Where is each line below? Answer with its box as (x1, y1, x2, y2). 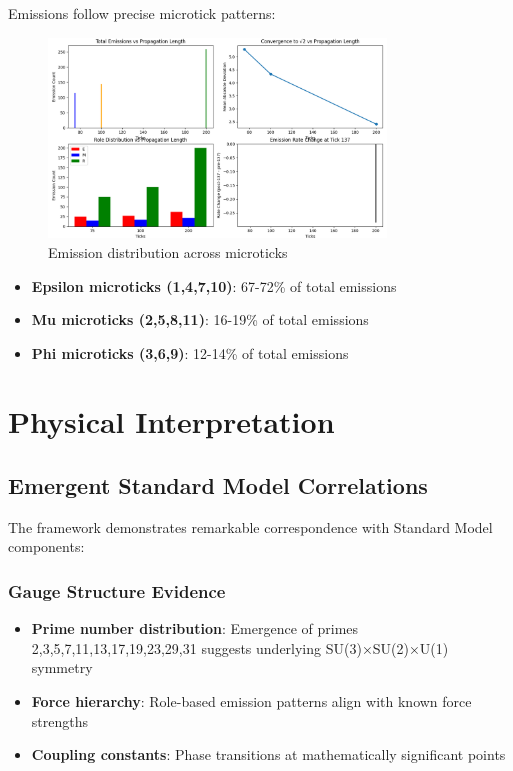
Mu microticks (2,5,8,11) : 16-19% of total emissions (31, 309, 369, 330)
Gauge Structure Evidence (8, 578, 226, 603)
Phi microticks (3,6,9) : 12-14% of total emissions (31, 342, 349, 363)
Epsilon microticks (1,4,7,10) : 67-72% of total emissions (31, 275, 397, 296)
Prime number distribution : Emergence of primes (31, 618, 359, 639)
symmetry (31, 657, 93, 678)
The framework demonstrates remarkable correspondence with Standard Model (8, 516, 493, 537)
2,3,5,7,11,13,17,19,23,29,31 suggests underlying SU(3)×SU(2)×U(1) (31, 637, 449, 658)
